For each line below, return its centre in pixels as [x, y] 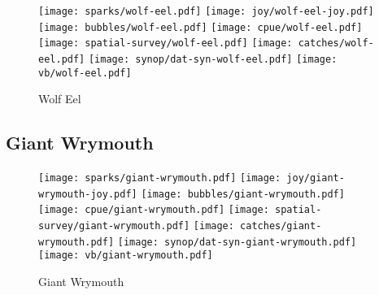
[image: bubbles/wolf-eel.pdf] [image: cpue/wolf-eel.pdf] [200, 27]
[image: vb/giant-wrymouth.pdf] [126, 256]
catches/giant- [281, 226]
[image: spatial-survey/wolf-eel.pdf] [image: [166, 43]
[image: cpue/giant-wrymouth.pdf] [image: [154, 210]
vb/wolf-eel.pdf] [85, 73]
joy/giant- [316, 178]
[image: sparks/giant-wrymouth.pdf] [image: [160, 178]
